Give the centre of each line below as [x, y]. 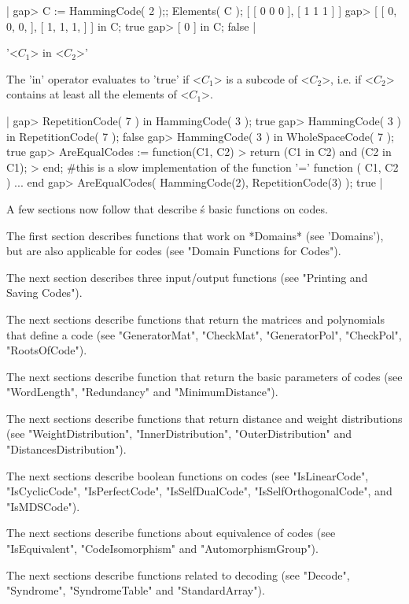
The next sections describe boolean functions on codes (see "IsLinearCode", [188, 475]
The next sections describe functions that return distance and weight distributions [204, 418]
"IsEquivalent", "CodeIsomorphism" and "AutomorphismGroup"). [162, 548]
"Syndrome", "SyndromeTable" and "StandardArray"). [136, 590]
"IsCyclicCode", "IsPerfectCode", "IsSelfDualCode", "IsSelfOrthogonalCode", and [199, 491]
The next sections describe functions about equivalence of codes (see [171, 533]
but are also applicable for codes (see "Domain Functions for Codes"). [174, 251]
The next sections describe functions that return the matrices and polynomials [195, 319]
